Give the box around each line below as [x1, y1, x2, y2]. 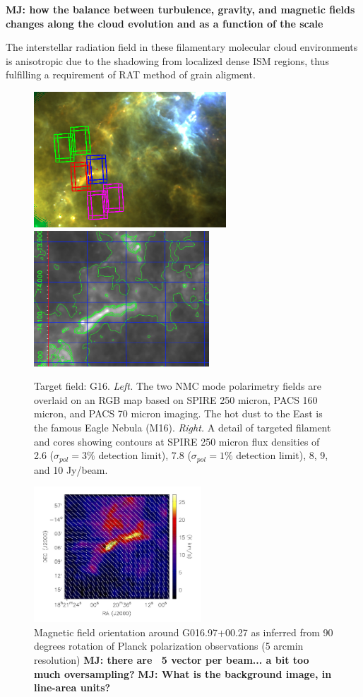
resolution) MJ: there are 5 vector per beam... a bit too [34, 652, 309, 667]
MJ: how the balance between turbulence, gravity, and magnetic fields [6, 2, 355, 16]
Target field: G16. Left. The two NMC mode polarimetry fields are [34, 379, 321, 393]
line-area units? [34, 680, 111, 695]
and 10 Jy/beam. [34, 462, 108, 477]
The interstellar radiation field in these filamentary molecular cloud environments [6, 40, 358, 54]
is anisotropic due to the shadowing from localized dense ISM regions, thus [6, 53, 329, 68]
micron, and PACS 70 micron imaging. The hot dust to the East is [34, 406, 323, 421]
